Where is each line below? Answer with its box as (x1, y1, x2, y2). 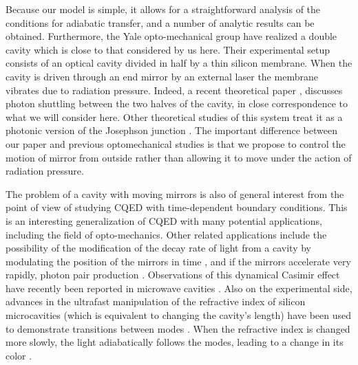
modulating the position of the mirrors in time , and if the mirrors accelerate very (6, 254, 351, 268)
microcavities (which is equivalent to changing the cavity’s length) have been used (6, 308, 351, 322)
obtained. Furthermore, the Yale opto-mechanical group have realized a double (6, 29, 337, 43)
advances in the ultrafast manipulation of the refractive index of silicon (6, 294, 306, 309)
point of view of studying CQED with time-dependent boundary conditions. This (6, 200, 348, 214)
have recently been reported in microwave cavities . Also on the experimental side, (6, 280, 352, 295)
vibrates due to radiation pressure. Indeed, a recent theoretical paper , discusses (6, 82, 343, 97)
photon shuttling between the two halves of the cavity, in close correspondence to (6, 96, 348, 111)
